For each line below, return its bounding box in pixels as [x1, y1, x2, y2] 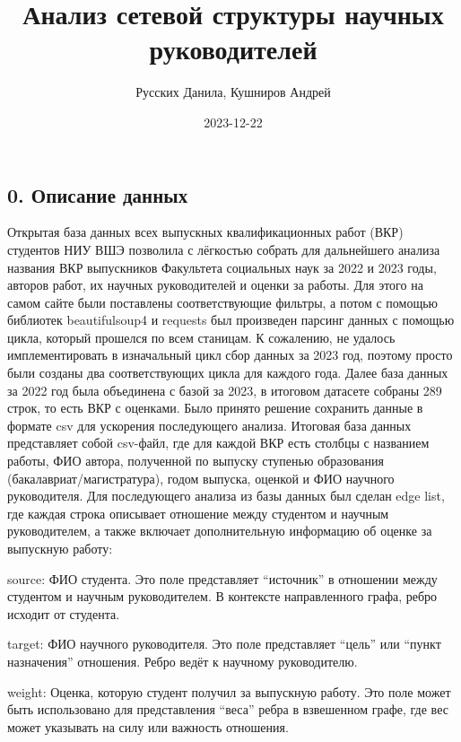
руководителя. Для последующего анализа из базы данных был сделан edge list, [7, 486, 445, 505]
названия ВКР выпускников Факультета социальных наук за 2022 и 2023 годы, [7, 258, 437, 276]
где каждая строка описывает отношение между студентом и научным [7, 503, 389, 522]
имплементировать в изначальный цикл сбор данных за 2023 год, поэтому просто [7, 345, 453, 364]
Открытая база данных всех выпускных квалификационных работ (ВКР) [7, 223, 404, 241]
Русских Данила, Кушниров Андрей [135, 83, 331, 101]
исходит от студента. [7, 604, 120, 623]
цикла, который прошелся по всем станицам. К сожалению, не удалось [7, 327, 396, 346]
